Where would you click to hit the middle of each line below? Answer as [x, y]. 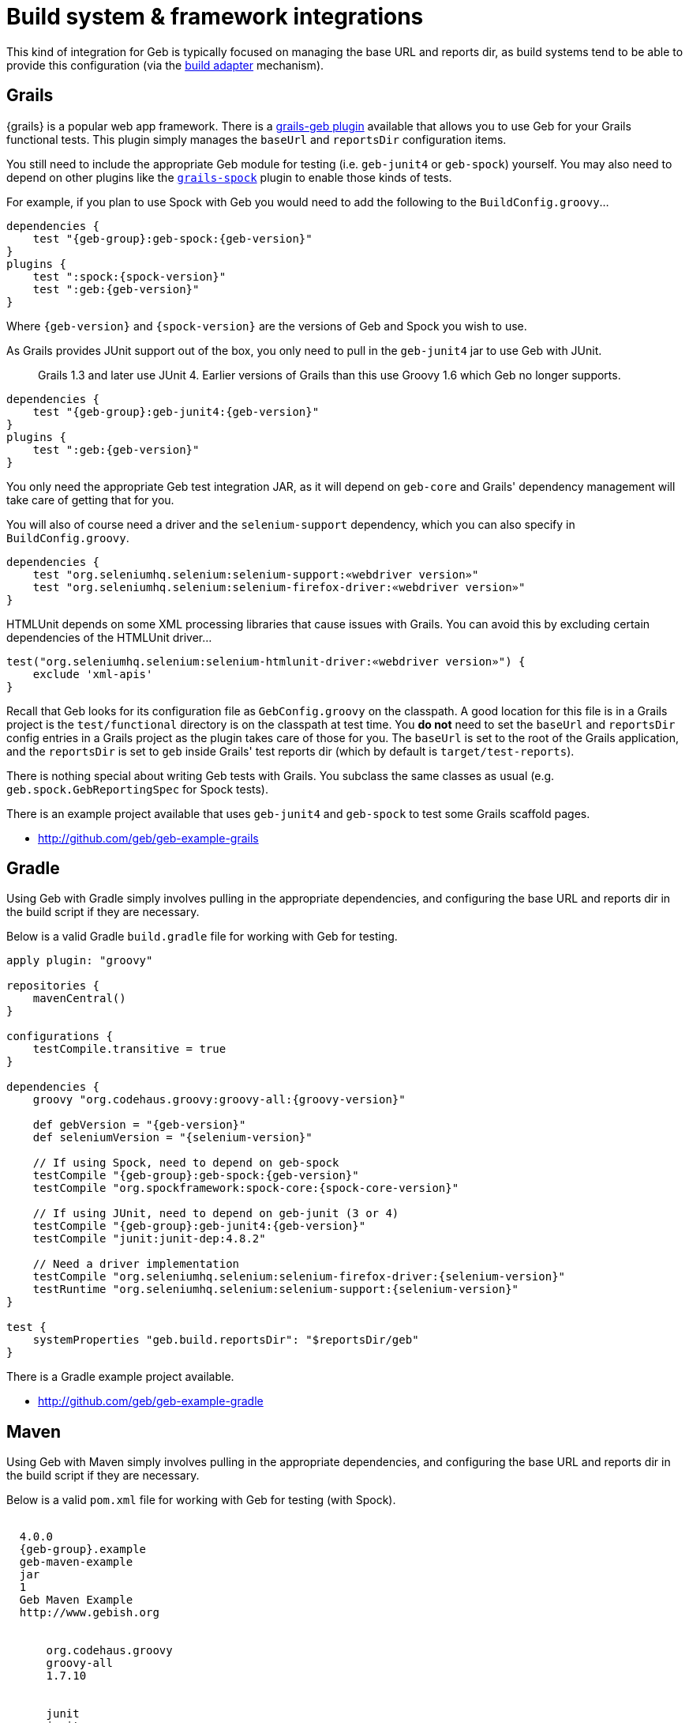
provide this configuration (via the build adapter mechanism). [165, 65]
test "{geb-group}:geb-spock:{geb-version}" [172, 238]
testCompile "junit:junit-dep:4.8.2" [149, 1239]
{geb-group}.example [83, 1550]
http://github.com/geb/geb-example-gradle [151, 1401]
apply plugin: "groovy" [80, 961]
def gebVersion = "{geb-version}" [139, 1125]
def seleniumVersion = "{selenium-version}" [172, 1138]
